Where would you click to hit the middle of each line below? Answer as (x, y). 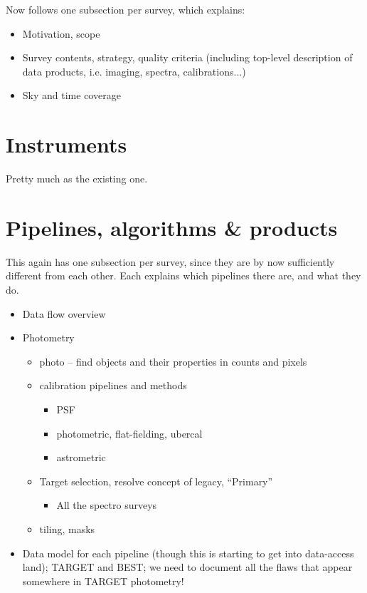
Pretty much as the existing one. (77, 179)
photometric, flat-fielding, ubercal (129, 433)
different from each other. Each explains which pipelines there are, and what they (183, 275)
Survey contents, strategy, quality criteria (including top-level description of (187, 57)
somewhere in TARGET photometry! (103, 581)
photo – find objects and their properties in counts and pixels (173, 361)
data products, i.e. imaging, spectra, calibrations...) (134, 71)
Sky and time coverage (71, 95)
